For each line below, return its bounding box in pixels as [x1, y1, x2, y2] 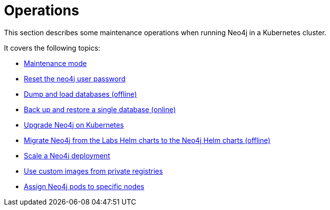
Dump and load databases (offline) [24, 89, 137, 98]
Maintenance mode [24, 59, 87, 68]
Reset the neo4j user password [24, 74, 126, 83]
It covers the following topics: [4, 43, 100, 52]
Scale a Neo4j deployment [24, 151, 110, 160]
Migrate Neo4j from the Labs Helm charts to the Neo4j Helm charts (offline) [24, 136, 270, 144]
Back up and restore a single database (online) [24, 105, 176, 114]
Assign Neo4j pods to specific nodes [24, 182, 144, 191]
